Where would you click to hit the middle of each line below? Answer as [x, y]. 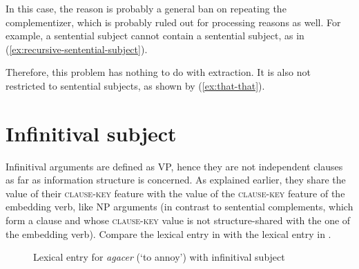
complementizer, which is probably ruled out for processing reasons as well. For [173, 22]
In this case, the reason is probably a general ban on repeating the [146, 8]
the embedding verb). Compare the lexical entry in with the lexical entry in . [168, 233]
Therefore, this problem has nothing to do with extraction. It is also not [158, 72]
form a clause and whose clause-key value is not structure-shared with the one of [178, 220]
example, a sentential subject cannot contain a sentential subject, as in [155, 36]
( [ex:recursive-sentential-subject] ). [77, 49]
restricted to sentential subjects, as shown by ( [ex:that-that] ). [135, 85]
